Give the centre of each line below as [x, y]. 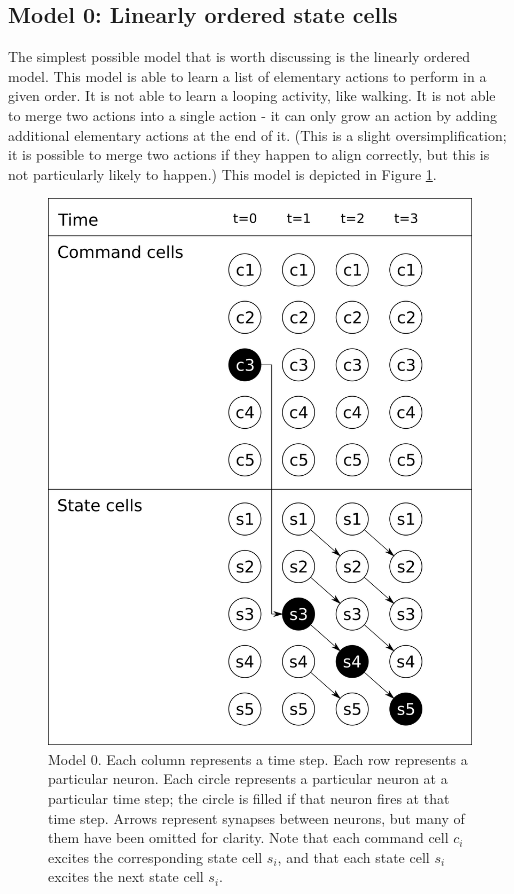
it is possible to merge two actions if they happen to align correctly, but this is [249, 154]
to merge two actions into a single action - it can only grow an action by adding [253, 114]
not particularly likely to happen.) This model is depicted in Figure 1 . [222, 173]
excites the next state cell [126, 876]
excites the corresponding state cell [155, 856]
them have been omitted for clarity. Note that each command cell [248, 837]
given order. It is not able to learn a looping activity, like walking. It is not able [252, 95]
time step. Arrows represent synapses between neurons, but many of [256, 817]
